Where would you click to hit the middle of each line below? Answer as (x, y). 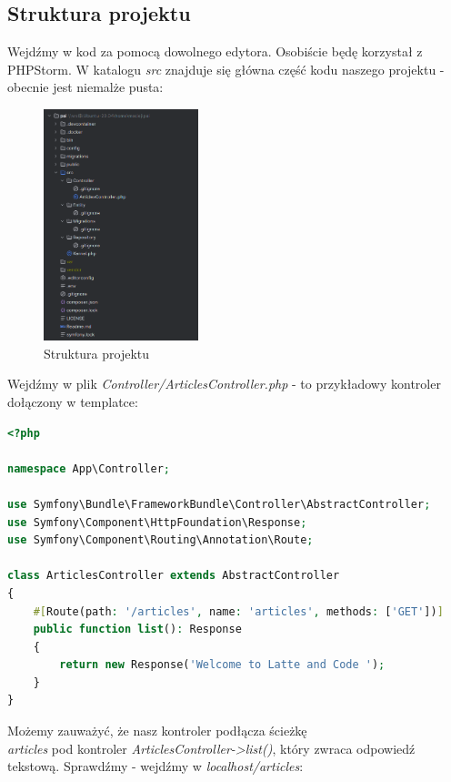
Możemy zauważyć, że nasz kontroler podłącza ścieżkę (157, 731)
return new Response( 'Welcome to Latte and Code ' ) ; (222, 665)
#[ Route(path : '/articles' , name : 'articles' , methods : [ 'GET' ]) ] (238, 611)
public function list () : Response (137, 630)
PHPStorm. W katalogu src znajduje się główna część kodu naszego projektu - (226, 69)
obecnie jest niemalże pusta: (85, 87)
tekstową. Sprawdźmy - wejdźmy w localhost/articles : (155, 766)
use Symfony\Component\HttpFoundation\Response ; (157, 522)
